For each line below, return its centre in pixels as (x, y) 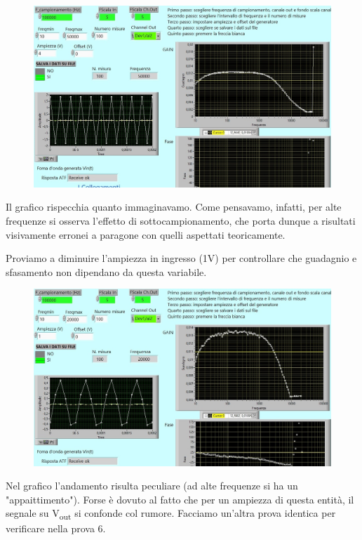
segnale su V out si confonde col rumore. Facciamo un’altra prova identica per (171, 514)
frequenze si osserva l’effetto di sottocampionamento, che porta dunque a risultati (181, 220)
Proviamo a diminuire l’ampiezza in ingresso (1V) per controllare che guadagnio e (181, 258)
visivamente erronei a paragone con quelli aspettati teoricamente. (146, 234)
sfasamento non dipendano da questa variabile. (106, 271)
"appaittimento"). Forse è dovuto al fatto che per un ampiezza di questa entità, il (180, 499)
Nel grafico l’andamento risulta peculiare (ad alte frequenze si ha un (152, 486)
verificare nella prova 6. (56, 528)
